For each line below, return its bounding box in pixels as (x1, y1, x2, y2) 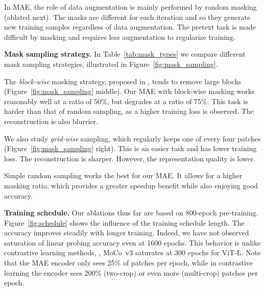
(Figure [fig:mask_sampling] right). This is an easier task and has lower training (4, 143, 257, 154)
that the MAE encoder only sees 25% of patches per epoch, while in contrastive (4, 257, 253, 268)
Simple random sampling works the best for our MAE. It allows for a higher (4, 170, 243, 181)
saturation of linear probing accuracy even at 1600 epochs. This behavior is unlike (4, 237, 261, 248)
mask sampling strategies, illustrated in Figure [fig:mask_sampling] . (4, 58, 218, 69)
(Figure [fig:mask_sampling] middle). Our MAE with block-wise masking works (4, 86, 255, 96)
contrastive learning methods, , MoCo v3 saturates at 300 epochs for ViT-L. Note (4, 247, 261, 258)
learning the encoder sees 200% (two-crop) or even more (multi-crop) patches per (4, 267, 258, 278)
